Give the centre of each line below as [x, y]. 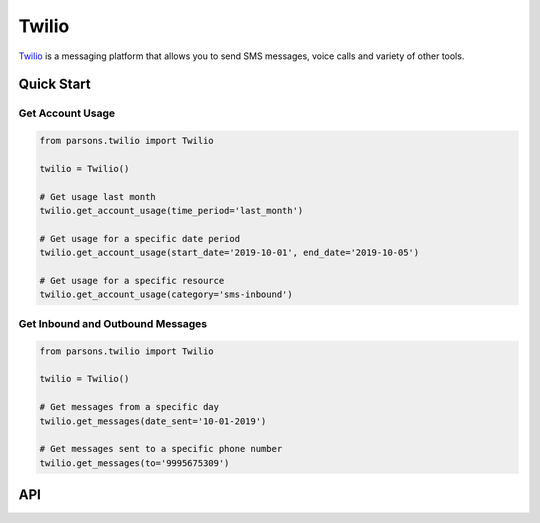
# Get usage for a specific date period [139, 238]
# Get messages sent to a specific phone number [161, 449]
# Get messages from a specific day [129, 407]
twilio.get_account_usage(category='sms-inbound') [166, 294]
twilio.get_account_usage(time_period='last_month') [171, 211]
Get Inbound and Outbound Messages [113, 323]
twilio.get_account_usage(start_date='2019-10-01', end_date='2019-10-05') [229, 253]
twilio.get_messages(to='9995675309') [134, 463]
